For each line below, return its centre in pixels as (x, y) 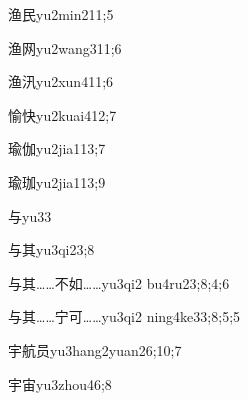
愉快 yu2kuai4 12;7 (62, 114)
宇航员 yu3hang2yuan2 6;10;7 (95, 349)
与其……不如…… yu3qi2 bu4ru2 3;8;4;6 (119, 282)
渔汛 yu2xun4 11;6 (61, 81)
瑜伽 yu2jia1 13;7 (57, 148)
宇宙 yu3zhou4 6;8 (60, 383)
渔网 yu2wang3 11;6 (65, 47)
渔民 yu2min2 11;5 (61, 14)
